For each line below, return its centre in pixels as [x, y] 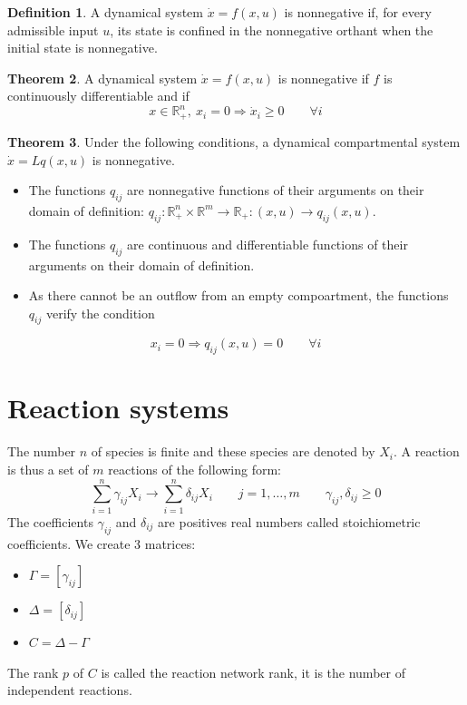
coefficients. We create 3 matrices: [102, 543]
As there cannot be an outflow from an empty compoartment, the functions [238, 295]
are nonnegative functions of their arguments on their [276, 190]
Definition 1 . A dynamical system [105, 12]
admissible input [53, 29]
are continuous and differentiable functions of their [268, 244]
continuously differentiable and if [98, 96]
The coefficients [50, 521]
